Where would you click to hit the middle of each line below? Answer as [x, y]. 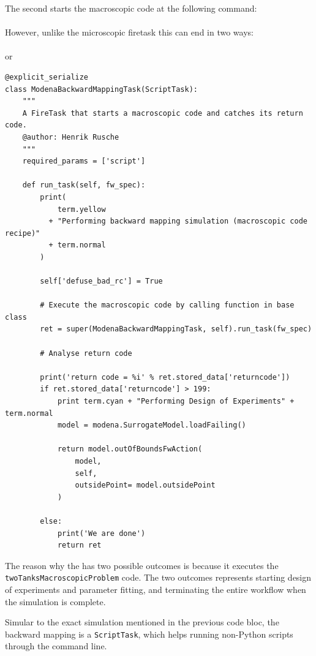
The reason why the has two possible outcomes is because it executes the [142, 565]
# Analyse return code [86, 353]
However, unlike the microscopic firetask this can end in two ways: [129, 32]
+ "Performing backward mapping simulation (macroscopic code [178, 221]
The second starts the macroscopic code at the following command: [131, 8]
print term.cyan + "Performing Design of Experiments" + [176, 401]
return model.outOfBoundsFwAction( [130, 449]
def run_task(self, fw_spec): [84, 185]
